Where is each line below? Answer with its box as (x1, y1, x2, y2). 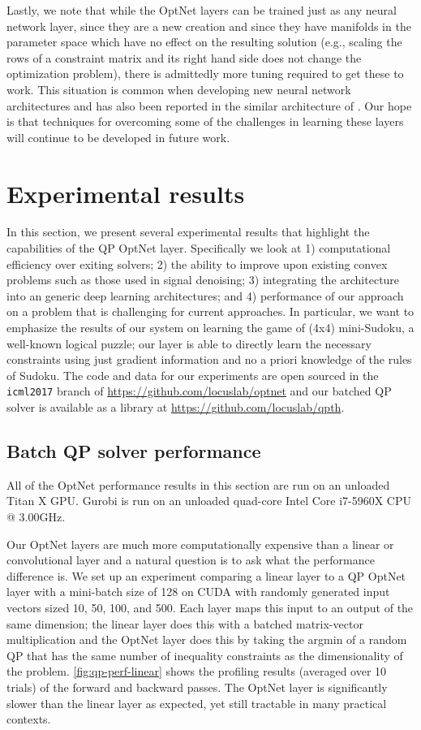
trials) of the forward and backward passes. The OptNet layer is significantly (6, 678, 388, 695)
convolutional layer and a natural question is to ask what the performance (6, 551, 375, 568)
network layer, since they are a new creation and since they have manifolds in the (6, 17, 411, 34)
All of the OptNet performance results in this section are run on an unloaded (6, 476, 390, 493)
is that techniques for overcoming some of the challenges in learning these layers (6, 113, 404, 130)
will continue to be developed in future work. (6, 128, 230, 145)
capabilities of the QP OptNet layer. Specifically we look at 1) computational (6, 240, 391, 257)
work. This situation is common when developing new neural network (6, 80, 351, 97)
